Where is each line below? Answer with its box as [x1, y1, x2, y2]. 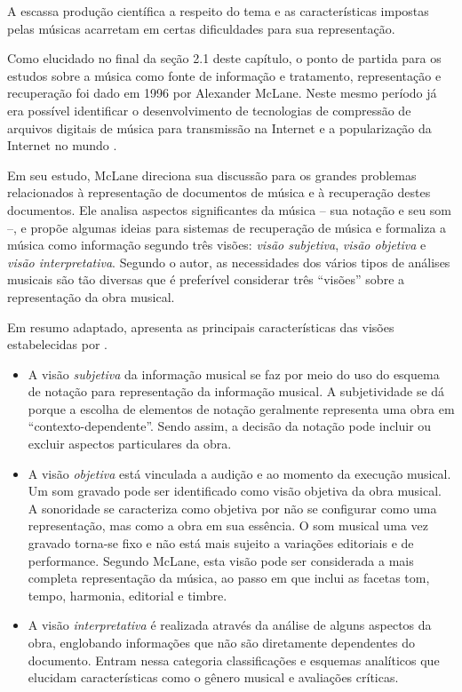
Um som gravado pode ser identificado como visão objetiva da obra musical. [28, 481, 442, 500]
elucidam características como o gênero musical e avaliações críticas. [28, 668, 399, 687]
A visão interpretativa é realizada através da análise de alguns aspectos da [28, 616, 432, 634]
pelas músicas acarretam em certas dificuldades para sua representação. [7, 19, 395, 37]
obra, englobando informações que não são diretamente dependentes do [28, 633, 415, 651]
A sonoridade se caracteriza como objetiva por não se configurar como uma [28, 498, 437, 517]
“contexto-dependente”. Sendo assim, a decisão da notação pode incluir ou [28, 417, 432, 435]
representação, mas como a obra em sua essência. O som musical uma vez [28, 516, 428, 535]
